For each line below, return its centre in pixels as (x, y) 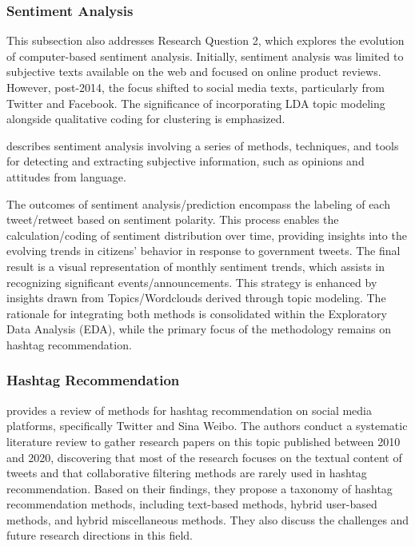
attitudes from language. (66, 176)
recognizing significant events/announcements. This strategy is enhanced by (192, 282)
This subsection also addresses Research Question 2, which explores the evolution (206, 40)
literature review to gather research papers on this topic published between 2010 (204, 441)
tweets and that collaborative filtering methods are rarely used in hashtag (187, 473)
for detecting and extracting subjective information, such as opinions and (186, 161)
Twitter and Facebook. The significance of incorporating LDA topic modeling (196, 103)
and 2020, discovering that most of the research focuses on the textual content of (204, 457)
